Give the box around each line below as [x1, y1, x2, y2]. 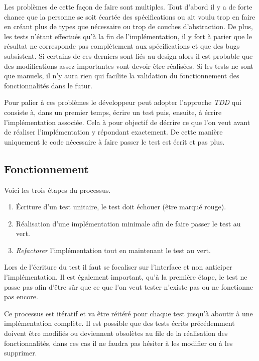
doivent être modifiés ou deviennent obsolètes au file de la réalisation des [4, 328, 228, 338]
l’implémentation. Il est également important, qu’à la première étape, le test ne [4, 272, 247, 282]
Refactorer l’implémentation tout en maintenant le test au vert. [16, 245, 211, 255]
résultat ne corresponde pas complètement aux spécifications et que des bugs [4, 41, 240, 51]
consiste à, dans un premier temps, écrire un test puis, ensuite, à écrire [4, 106, 222, 117]
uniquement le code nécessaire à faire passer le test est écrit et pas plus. [4, 136, 225, 147]
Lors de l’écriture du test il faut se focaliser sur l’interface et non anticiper [4, 262, 232, 272]
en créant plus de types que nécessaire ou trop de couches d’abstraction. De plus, [4, 21, 253, 32]
